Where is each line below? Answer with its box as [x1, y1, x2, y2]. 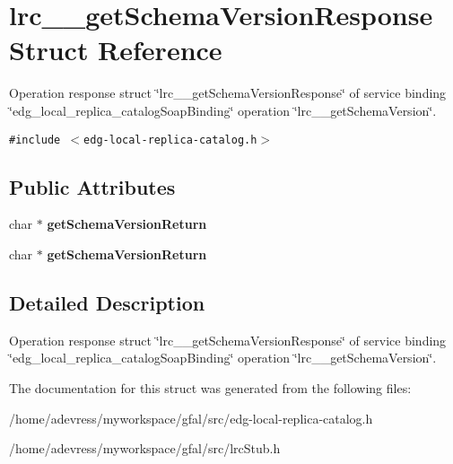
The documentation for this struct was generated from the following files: [9, 378, 412, 397]
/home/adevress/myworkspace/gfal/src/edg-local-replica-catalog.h [9, 408, 373, 427]
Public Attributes [9, 172, 176, 200]
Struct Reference [9, 31, 222, 68]
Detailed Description [9, 288, 205, 316]
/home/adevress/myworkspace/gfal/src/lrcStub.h [9, 439, 281, 458]
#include [9, 133, 61, 146]
